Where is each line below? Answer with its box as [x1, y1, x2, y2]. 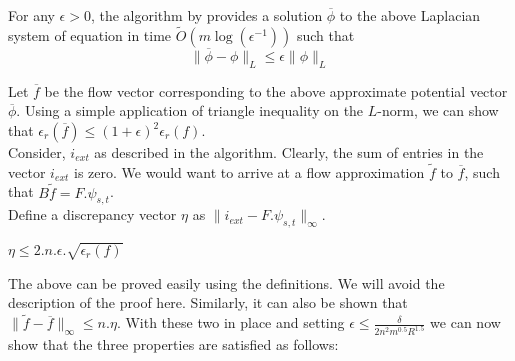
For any [8, 5, 55, 25]
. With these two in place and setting [116, 312, 345, 333]
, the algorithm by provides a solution [90, 5, 323, 25]
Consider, [8, 142, 66, 163]
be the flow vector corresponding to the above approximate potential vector [44, 80, 508, 101]
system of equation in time [8, 24, 172, 45]
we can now [430, 312, 501, 333]
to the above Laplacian [339, 5, 481, 25]
